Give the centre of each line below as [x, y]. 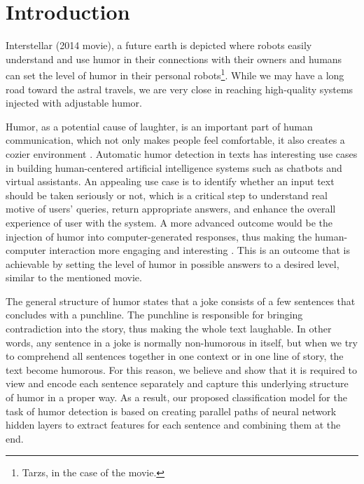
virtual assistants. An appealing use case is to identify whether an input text [170, 181]
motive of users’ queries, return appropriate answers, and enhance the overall [171, 209]
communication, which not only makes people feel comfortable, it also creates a [175, 140]
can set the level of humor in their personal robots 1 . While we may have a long [175, 74]
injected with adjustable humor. [74, 103]
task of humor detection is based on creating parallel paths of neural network [171, 411]
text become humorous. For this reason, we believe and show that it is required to [182, 369]
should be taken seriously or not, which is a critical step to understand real [167, 195]
